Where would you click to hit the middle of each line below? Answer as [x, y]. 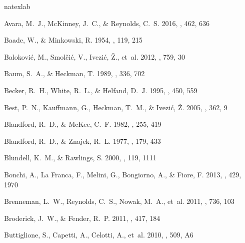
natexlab [17, 6]
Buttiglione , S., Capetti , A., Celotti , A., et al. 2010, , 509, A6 [99, 235]
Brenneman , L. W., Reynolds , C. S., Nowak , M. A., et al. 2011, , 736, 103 [119, 201]
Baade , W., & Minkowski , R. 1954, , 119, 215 [73, 40]
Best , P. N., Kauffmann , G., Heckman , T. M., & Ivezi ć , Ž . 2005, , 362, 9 [116, 107]
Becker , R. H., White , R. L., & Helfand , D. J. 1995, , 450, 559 [101, 90]
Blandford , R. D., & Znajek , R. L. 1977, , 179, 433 [82, 141]
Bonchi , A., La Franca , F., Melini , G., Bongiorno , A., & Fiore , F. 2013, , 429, [123, 174]
